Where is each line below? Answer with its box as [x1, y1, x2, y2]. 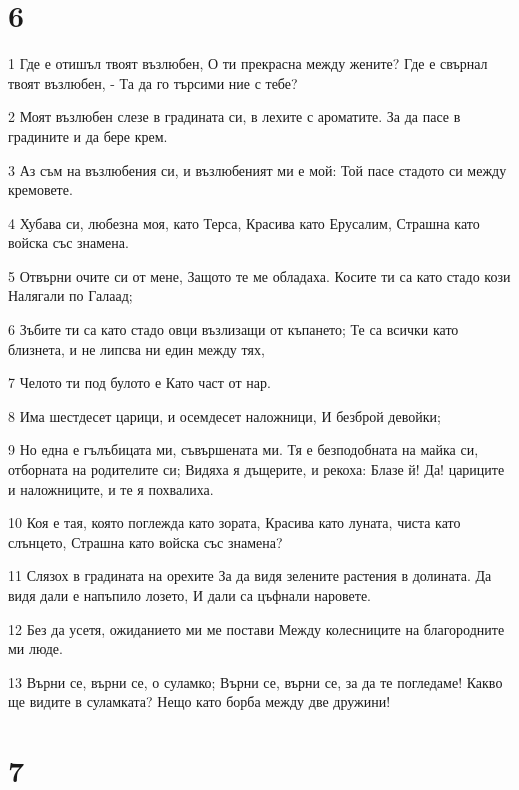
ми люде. [8, 638, 63, 659]
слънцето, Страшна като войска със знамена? [8, 531, 283, 552]
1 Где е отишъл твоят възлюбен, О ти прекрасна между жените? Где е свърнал [8, 53, 488, 74]
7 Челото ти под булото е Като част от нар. [8, 372, 271, 393]
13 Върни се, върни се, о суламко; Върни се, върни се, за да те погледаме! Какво [8, 671, 503, 692]
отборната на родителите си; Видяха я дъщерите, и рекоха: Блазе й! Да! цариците [8, 459, 505, 480]
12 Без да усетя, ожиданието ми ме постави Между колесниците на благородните [8, 618, 505, 639]
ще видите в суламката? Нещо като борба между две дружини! [8, 691, 391, 712]
